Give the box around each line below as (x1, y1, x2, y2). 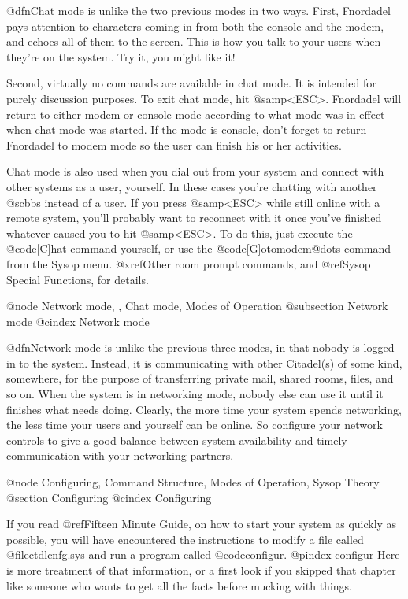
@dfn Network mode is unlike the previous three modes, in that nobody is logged (6, 339, 395, 356)
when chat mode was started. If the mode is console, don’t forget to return (6, 121, 367, 138)
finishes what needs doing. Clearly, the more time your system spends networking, (6, 401, 402, 417)
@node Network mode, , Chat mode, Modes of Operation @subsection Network (6, 298, 388, 314)
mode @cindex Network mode (6, 312, 150, 329)
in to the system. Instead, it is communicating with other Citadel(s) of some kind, (6, 354, 402, 371)
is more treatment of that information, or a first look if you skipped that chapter (6, 562, 396, 578)
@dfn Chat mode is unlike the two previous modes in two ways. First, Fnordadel (6, 2, 391, 18)
